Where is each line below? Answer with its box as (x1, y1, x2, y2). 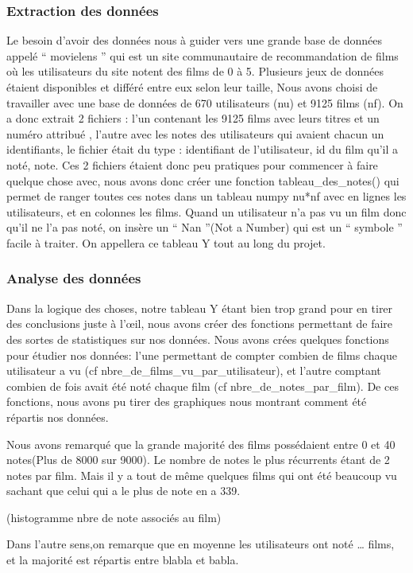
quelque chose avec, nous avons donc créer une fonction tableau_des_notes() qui (6, 172, 399, 189)
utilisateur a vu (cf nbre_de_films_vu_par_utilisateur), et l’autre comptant (6, 362, 381, 379)
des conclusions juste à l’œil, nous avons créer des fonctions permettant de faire (6, 315, 393, 332)
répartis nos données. (6, 408, 109, 425)
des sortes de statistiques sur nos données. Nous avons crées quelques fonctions (6, 330, 389, 347)
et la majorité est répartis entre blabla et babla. (6, 552, 239, 568)
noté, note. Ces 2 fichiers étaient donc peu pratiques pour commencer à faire (6, 156, 378, 173)
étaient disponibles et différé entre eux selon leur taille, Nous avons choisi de (6, 79, 378, 95)
